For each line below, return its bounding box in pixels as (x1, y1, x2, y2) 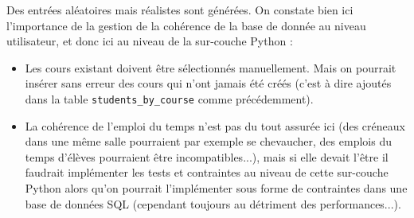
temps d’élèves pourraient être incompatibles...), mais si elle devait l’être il (25, 148, 389, 165)
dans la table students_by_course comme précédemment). (25, 90, 314, 107)
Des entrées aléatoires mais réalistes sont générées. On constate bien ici (6, 2, 353, 18)
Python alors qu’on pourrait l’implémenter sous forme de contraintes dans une (25, 180, 408, 196)
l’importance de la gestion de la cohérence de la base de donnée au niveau (6, 17, 366, 33)
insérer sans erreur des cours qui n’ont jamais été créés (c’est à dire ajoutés (25, 75, 392, 91)
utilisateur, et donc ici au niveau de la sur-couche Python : (6, 33, 293, 49)
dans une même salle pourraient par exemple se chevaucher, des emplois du (25, 133, 392, 150)
